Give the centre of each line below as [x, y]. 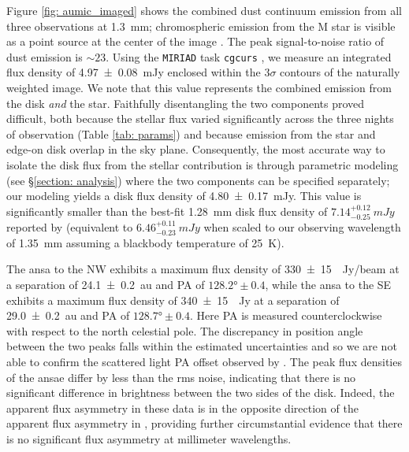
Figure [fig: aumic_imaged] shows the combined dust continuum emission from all [204, 10]
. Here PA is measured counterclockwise [286, 315]
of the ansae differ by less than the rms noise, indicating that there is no [181, 377]
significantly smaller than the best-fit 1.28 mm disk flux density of [167, 211]
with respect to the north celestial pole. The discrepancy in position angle [185, 330]
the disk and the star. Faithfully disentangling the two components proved [186, 103]
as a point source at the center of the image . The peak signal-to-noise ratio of [195, 41]
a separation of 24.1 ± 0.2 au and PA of [106, 284]
